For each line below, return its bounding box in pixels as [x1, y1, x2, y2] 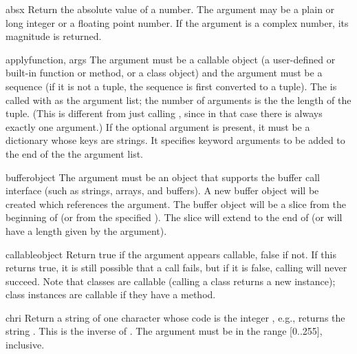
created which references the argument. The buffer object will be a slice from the [6, 196, 346, 211]
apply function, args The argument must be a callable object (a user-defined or [6, 52, 336, 66]
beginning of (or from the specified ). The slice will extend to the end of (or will [6, 210, 343, 225]
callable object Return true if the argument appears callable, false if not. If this [6, 247, 336, 261]
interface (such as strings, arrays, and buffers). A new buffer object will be [6, 183, 319, 198]
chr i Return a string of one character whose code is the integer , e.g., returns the [6, 310, 345, 324]
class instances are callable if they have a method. [6, 287, 216, 302]
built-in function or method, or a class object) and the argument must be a [6, 65, 323, 80]
